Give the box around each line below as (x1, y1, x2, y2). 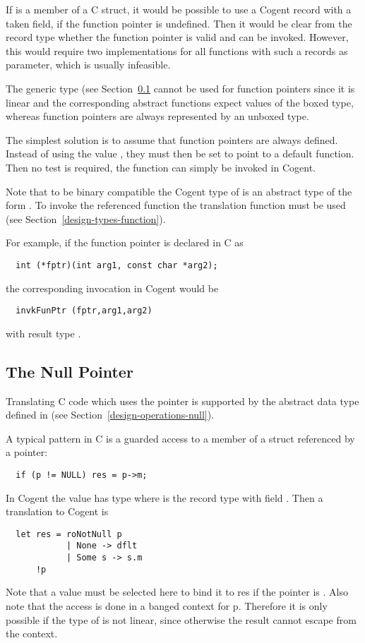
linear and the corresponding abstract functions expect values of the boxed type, (6, 95, 354, 109)
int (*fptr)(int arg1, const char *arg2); (16, 260, 218, 270)
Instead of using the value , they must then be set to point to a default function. (6, 146, 354, 161)
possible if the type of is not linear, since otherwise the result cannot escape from (6, 612, 357, 627)
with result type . (6, 325, 81, 340)
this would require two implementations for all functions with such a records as (6, 43, 348, 58)
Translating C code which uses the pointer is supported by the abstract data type (6, 393, 359, 408)
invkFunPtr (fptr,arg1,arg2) (16, 306, 152, 316)
